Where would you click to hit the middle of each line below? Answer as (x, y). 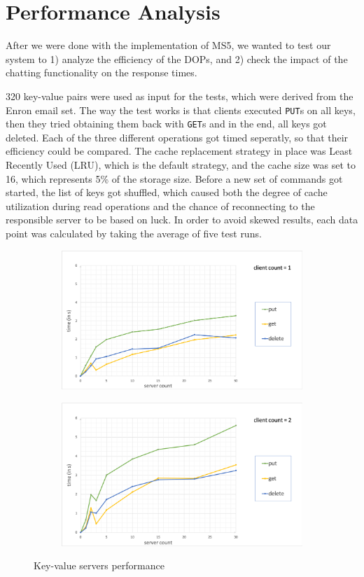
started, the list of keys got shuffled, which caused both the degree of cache (167, 192)
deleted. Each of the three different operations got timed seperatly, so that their (177, 137)
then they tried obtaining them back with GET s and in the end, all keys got (166, 124)
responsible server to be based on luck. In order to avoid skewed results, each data (182, 220)
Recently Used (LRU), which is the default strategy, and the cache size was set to (181, 165)
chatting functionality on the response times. (101, 72)
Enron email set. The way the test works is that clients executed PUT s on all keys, (181, 110)
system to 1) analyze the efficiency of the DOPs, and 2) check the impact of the (177, 58)
